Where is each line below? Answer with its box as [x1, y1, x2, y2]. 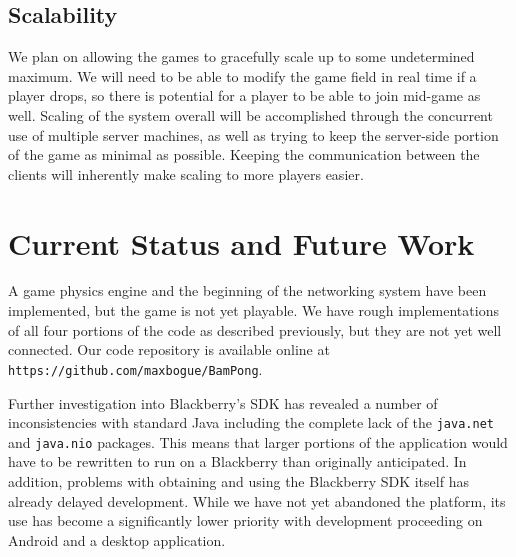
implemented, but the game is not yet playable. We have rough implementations [8, 300, 499, 321]
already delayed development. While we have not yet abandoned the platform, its [8, 490, 506, 511]
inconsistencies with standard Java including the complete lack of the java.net [8, 412, 494, 433]
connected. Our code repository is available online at [8, 339, 330, 360]
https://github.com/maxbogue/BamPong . [8, 358, 263, 379]
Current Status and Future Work [8, 222, 475, 263]
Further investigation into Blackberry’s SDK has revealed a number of [8, 392, 438, 413]
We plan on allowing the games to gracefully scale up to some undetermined [8, 46, 475, 67]
